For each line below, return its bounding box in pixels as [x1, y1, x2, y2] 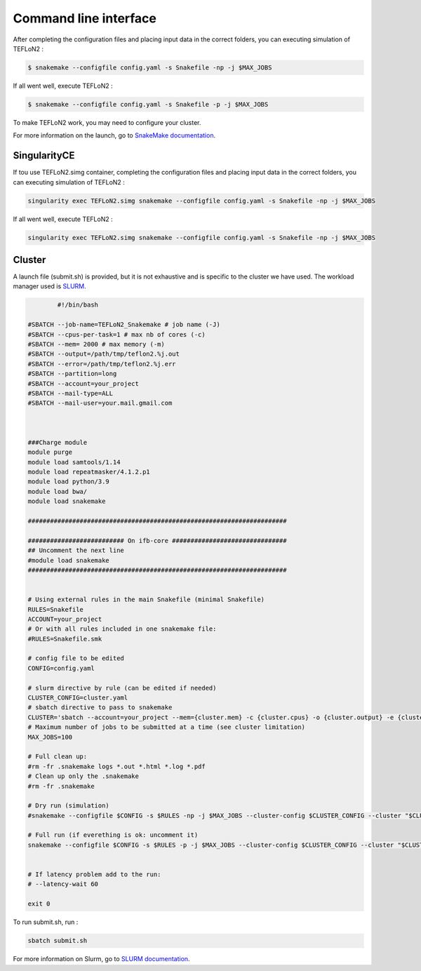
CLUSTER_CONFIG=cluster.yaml [27, 694, 128, 702]
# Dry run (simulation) [27, 802, 110, 810]
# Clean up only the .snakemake [27, 772, 140, 780]
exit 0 [27, 900, 51, 908]
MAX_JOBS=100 [27, 733, 73, 741]
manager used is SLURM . [13, 282, 87, 290]
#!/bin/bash [57, 301, 98, 309]
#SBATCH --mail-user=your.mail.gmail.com [27, 399, 173, 407]
